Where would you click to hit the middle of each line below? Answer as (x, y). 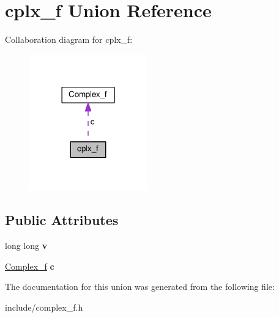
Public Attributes (62, 220)
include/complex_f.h (44, 307)
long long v (26, 246)
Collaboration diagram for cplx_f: (69, 39)
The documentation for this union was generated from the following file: (140, 287)
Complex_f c (30, 266)
